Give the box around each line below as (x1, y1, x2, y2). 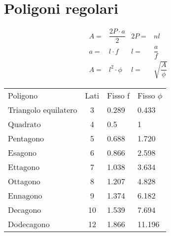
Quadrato (8, 118, 41, 130)
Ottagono (8, 175, 40, 187)
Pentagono (8, 132, 44, 144)
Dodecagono (8, 218, 50, 230)
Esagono (8, 146, 37, 158)
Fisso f (107, 89, 130, 101)
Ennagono (8, 189, 42, 201)
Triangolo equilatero (8, 103, 77, 115)
